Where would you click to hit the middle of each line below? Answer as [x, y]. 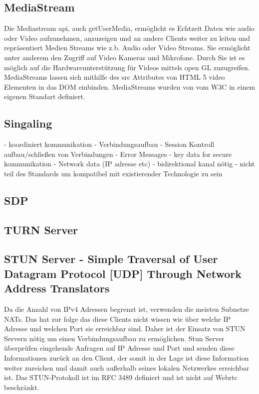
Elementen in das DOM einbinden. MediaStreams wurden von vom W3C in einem [130, 86]
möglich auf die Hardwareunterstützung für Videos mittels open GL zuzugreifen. [127, 67]
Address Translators [57, 288]
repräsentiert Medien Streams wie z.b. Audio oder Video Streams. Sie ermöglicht [127, 48]
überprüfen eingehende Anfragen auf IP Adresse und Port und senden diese [119, 348]
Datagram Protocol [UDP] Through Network [123, 273]
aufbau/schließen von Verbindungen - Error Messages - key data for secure [118, 154]
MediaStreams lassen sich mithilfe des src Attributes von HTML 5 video [115, 77]
